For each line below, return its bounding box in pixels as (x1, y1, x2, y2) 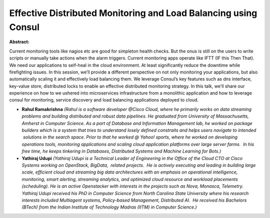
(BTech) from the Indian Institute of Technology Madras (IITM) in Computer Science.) (21, 204, 197, 210)
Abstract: (9, 39, 29, 45)
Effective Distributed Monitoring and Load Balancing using (9, 7, 257, 18)
